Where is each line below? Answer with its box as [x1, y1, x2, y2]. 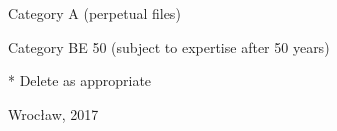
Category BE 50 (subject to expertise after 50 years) [8, 36, 330, 57]
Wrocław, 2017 [8, 103, 99, 124]
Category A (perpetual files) [8, 3, 181, 23]
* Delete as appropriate [8, 70, 152, 91]
